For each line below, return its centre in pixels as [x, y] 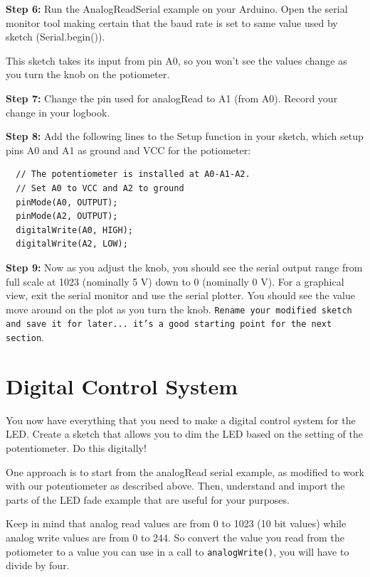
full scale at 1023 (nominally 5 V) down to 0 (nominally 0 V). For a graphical [175, 281]
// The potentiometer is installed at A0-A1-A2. [133, 174]
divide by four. [38, 565]
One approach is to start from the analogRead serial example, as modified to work [185, 471]
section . [25, 337]
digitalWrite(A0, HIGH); [74, 230]
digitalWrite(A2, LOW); [72, 244]
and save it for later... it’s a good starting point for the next [169, 324]
